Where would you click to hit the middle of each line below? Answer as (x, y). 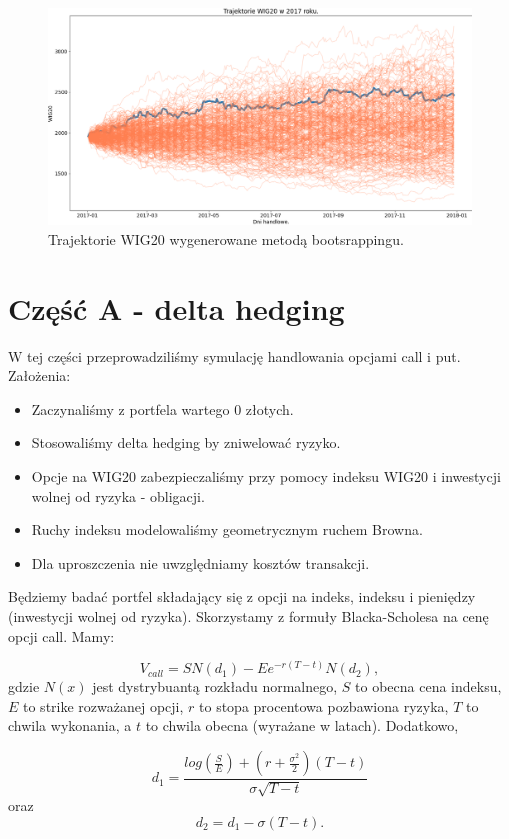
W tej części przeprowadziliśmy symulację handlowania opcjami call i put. (234, 355)
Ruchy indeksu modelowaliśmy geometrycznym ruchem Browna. (227, 529)
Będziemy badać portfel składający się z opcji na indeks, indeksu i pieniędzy (242, 596)
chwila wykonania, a (70, 725)
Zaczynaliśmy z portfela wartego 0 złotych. (162, 408)
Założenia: (39, 375)
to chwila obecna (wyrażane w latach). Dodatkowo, (302, 725)
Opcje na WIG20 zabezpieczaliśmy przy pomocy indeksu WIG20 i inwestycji (266, 476)
